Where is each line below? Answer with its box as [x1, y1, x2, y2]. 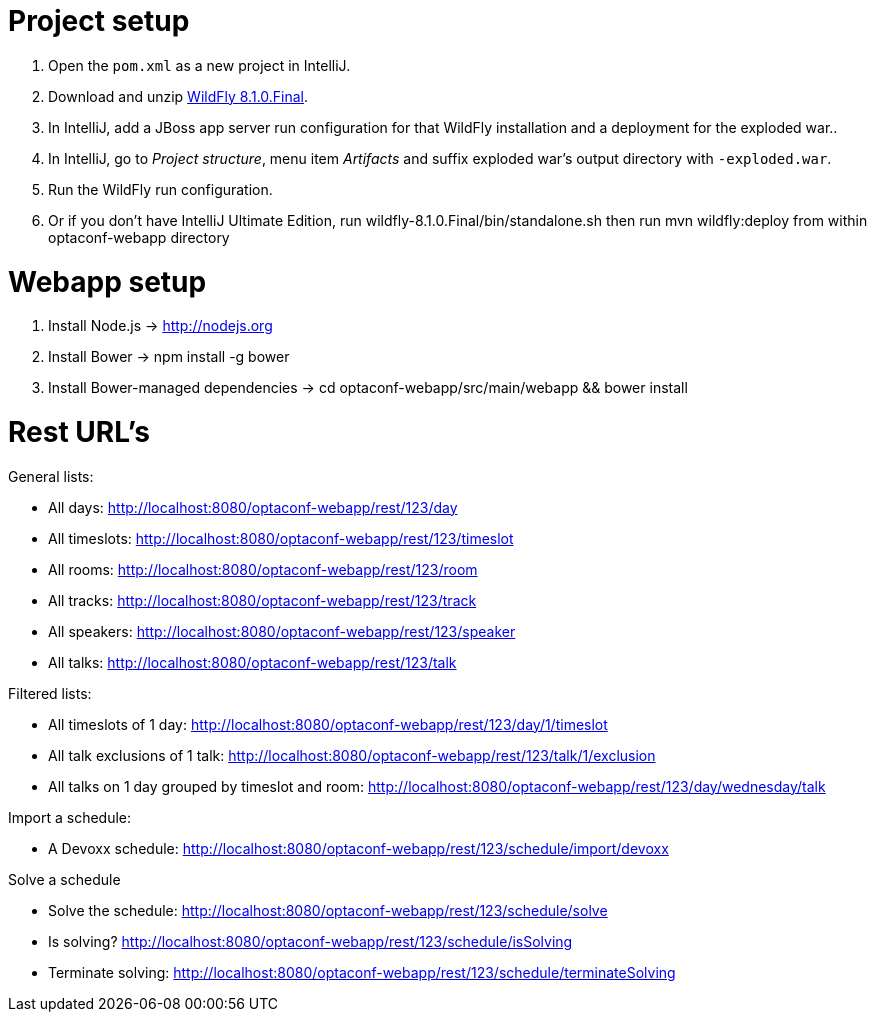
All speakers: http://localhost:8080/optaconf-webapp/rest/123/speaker [48, 622, 516, 640]
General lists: [8, 467, 94, 485]
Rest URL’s [8, 415, 150, 449]
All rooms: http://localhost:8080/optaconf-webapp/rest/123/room [48, 560, 478, 578]
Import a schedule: [8, 808, 132, 826]
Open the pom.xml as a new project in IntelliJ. [48, 56, 351, 74]
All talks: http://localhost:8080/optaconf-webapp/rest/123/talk [48, 653, 457, 671]
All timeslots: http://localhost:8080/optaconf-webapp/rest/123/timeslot [48, 529, 514, 547]
